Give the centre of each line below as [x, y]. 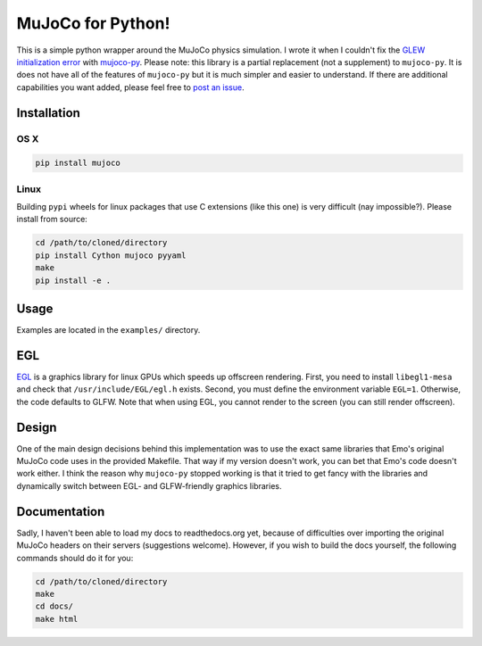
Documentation [61, 512]
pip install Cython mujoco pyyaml [111, 255]
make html [57, 619]
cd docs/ [54, 606]
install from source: [52, 219]
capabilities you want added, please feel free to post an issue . [130, 87]
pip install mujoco [78, 163]
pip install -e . [73, 280]
